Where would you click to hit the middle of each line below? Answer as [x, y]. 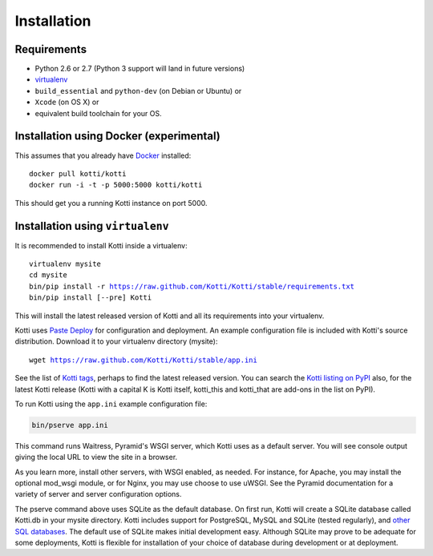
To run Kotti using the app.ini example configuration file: [111, 404]
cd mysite [48, 275]
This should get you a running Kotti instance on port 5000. [111, 203]
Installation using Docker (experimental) [117, 136]
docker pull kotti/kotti [78, 173]
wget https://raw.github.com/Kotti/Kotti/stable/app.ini [144, 360]
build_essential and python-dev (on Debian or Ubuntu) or [138, 91]
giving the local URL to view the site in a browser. [96, 457]
